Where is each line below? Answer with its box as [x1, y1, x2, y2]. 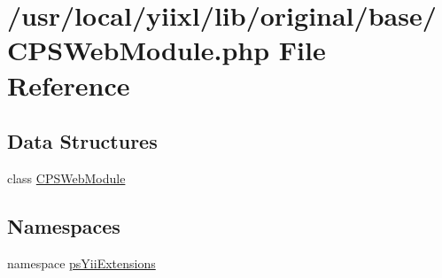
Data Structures [7, 127, 158, 155]
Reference [7, 66, 130, 103]
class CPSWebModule [7, 168, 126, 187]
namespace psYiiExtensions [7, 253, 156, 272]
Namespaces [7, 212, 120, 239]
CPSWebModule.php [7, 32, 270, 68]
